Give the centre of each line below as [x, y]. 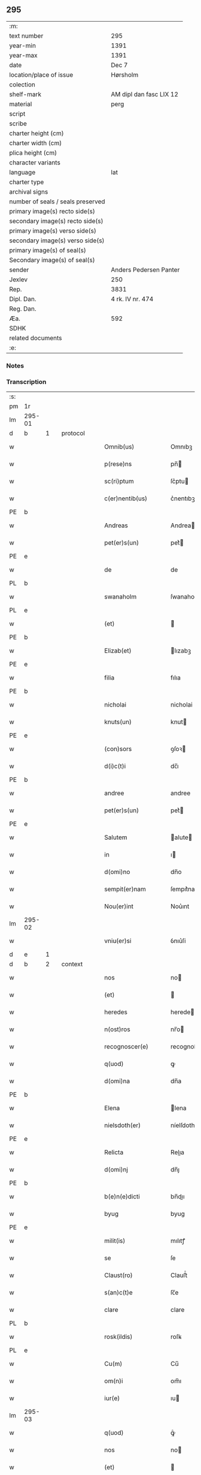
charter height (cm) [36, 133]
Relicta [114, 1152]
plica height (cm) [33, 152]
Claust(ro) [118, 1275]
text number [26, 35]
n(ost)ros [117, 1029]
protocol [73, 433]
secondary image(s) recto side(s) [56, 221]
